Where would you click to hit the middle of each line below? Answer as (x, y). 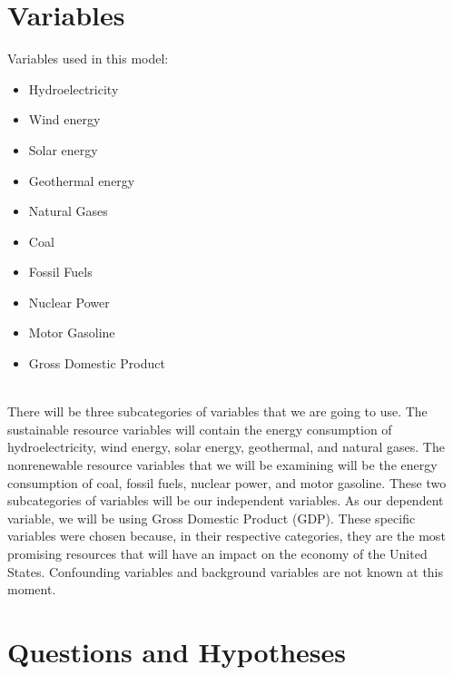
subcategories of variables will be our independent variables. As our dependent (226, 500)
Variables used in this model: (88, 59)
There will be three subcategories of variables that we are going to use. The (217, 411)
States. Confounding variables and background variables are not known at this (226, 571)
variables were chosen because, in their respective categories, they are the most (226, 536)
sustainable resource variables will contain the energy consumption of (200, 429)
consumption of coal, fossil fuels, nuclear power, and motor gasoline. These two (227, 482)
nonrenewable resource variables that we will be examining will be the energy (222, 465)
